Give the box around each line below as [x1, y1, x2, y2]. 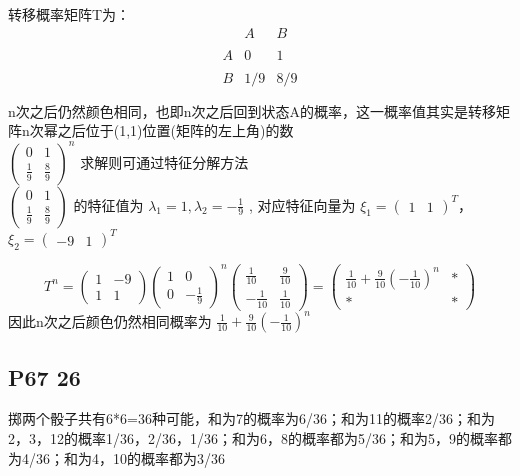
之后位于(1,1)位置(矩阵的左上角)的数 [57, 120, 294, 141]
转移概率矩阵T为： [8, 4, 131, 24]
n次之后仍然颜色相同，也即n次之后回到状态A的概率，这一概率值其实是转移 [8, 100, 497, 121]
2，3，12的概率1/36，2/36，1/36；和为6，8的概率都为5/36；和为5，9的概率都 [8, 427, 512, 448]
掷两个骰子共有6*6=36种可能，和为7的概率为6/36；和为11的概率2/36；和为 [8, 408, 495, 429]
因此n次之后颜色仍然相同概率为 [8, 310, 212, 331]
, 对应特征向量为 [248, 194, 356, 215]
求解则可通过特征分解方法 [80, 151, 249, 172]
